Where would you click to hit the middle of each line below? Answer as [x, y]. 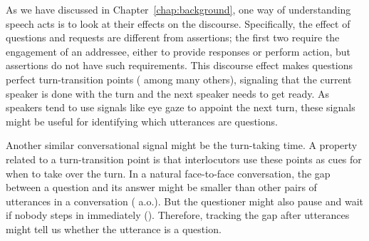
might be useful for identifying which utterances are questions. [142, 121]
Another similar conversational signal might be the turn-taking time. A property [182, 145]
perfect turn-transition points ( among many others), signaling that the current [179, 79]
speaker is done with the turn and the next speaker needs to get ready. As [167, 93]
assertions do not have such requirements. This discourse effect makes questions [180, 65]
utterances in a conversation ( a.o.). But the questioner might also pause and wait [184, 201]
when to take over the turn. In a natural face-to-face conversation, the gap [168, 173]
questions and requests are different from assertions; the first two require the [173, 37]
